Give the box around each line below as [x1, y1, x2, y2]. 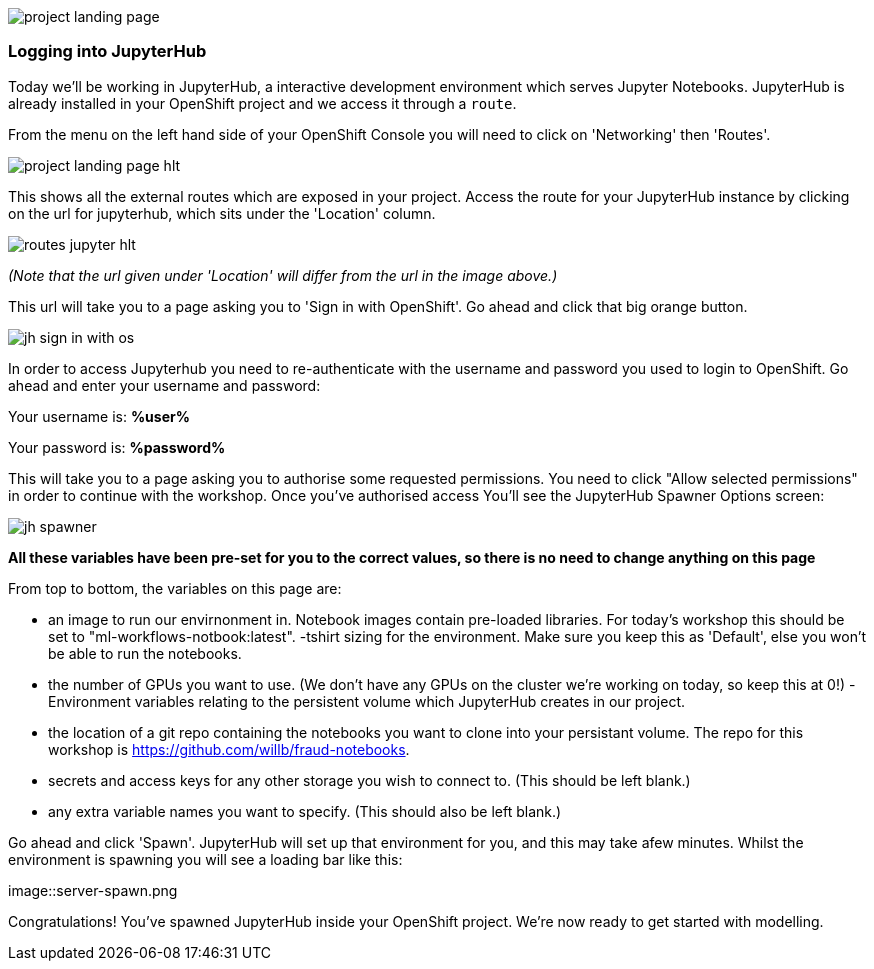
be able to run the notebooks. [48, 644, 242, 662]
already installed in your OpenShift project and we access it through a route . [8, 94, 517, 112]
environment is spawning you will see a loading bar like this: [8, 850, 403, 868]
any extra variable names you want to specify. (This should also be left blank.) [48, 802, 562, 820]
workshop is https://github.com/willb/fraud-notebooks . [48, 740, 410, 758]
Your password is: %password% [8, 438, 226, 456]
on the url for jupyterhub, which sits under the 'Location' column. [8, 204, 436, 222]
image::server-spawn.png [8, 881, 178, 899]
